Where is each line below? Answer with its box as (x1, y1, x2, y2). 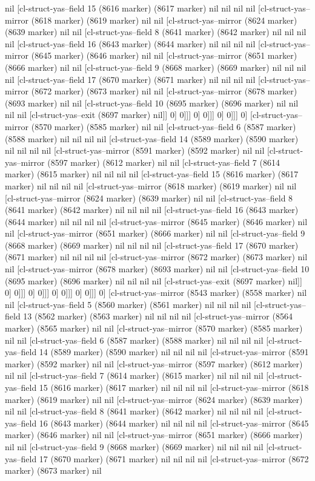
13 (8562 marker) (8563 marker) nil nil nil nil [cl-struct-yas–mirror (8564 (23, 310, 293, 322)
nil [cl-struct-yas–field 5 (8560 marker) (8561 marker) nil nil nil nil (5, 298, 251, 310)
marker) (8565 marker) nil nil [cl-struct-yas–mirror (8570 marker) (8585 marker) (5, 322, 303, 335)
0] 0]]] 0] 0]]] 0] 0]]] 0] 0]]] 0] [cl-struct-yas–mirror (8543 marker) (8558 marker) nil (5, 286, 307, 299)
